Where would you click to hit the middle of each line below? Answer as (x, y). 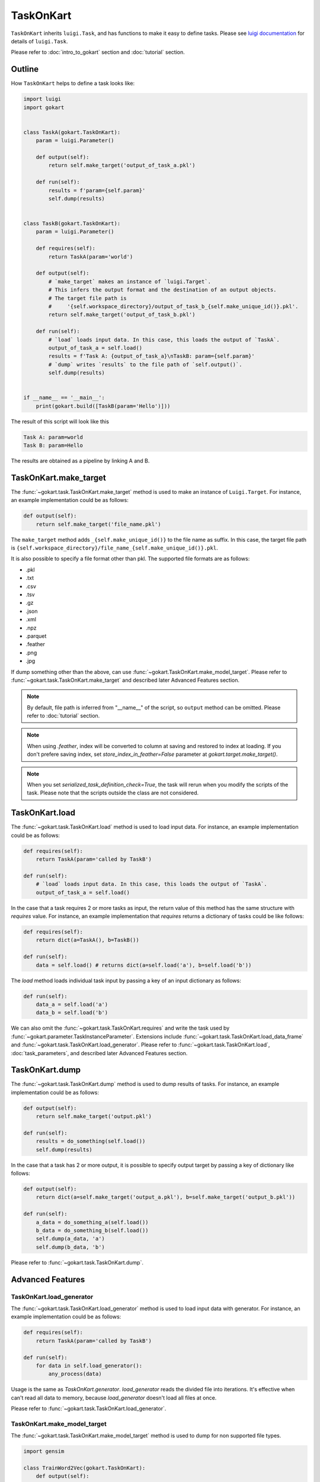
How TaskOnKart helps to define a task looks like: (73, 84)
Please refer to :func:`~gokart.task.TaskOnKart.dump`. (77, 1262)
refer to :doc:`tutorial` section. (63, 716)
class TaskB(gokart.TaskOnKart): (72, 223)
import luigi (42, 99)
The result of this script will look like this (60, 421)
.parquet (36, 636)
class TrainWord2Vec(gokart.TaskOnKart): (84, 1468)
